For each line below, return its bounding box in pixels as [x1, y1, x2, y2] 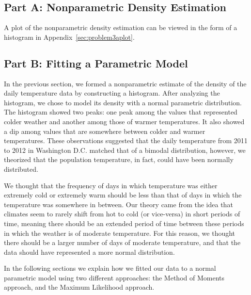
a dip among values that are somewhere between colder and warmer [4, 126, 205, 136]
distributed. [4, 164, 38, 174]
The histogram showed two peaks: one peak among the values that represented [4, 107, 237, 117]
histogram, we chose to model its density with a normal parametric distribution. [4, 97, 242, 107]
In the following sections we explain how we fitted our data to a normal [4, 263, 216, 273]
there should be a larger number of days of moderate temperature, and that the [4, 237, 241, 247]
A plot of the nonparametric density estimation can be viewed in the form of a [4, 22, 237, 33]
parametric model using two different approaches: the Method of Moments [4, 272, 224, 282]
